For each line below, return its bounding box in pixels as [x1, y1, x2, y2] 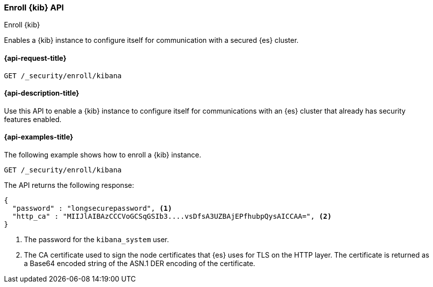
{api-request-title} [4, 53, 67, 62]
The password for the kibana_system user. [24, 235, 169, 244]
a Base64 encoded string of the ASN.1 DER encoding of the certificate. [24, 259, 256, 268]
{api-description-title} [4, 89, 79, 98]
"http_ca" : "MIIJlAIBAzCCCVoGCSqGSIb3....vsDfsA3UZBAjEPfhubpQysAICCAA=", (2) [12, 212, 332, 221]
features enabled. [4, 115, 62, 124]
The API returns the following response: [4, 181, 134, 190]
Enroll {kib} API [4, 2, 64, 12]
